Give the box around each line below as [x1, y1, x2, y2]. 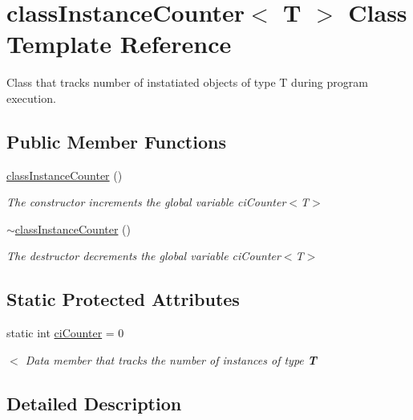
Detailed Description [6, 390, 182, 415]
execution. [6, 89, 56, 106]
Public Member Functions [6, 128, 226, 153]
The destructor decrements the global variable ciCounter [6, 247, 281, 264]
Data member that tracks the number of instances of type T [25, 351, 317, 368]
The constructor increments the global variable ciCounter [6, 194, 286, 210]
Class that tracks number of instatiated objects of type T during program [6, 74, 368, 91]
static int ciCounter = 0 [6, 324, 124, 341]
